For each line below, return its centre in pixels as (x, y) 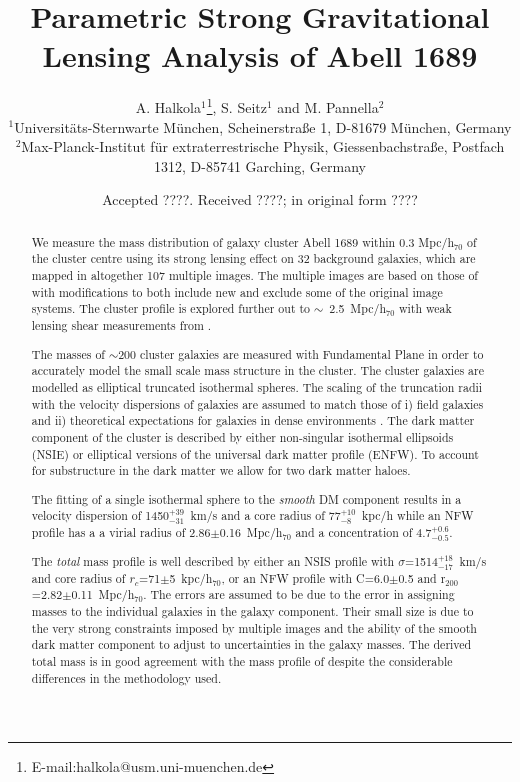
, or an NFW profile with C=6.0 (305, 577)
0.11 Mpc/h (103, 594)
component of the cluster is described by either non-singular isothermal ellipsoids (242, 436)
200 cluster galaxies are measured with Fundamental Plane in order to (301, 353)
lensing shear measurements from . (121, 325)
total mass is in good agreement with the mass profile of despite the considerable (242, 660)
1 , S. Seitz (236, 105)
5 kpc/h (191, 577)
